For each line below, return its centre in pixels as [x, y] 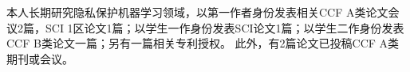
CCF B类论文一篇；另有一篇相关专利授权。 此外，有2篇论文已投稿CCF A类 [203, 43]
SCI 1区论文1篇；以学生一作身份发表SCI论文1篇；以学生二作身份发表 [225, 27]
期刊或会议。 [40, 58]
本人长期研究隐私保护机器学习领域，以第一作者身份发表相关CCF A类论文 [197, 12]
